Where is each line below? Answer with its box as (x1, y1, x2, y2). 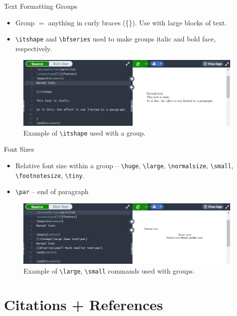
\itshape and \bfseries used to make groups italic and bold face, (15, 34, 216, 44)
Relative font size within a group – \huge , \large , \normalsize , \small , (15, 160, 234, 171)
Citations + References (4, 294, 163, 314)
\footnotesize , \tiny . (15, 170, 85, 180)
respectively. (15, 43, 52, 53)
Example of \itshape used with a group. (23, 127, 146, 138)
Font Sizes (4, 144, 35, 154)
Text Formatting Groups (4, 1, 78, 11)
